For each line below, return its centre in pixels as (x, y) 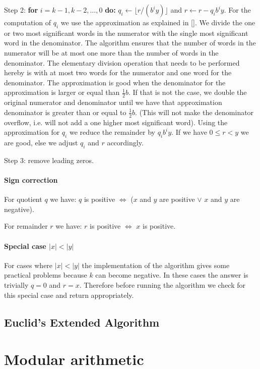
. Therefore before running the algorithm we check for (162, 284)
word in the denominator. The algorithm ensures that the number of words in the (130, 43)
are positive (177, 199)
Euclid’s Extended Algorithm (82, 322)
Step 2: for (21, 10)
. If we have (189, 132)
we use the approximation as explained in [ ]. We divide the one (158, 22)
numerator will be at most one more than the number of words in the (111, 52)
